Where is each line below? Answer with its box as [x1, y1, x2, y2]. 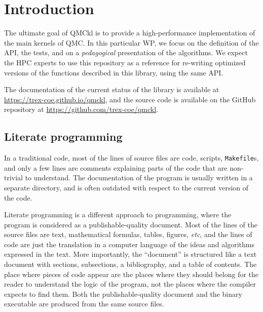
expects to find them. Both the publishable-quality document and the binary [4, 288, 242, 299]
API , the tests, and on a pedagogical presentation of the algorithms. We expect [4, 47, 248, 58]
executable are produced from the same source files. [4, 298, 164, 309]
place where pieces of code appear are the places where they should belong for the [4, 268, 259, 279]
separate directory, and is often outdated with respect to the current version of [4, 182, 249, 192]
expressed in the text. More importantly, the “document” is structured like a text [4, 249, 257, 259]
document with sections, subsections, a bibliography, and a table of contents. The [4, 259, 257, 269]
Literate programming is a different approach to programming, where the [4, 209, 232, 220]
